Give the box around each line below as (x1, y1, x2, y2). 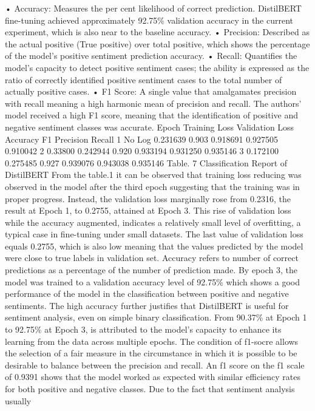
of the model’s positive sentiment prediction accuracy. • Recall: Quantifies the (5, 49, 297, 62)
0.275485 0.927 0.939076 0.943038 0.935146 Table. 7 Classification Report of (5, 156, 288, 169)
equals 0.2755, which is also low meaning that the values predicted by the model (5, 239, 303, 252)
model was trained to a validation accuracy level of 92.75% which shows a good (5, 275, 300, 288)
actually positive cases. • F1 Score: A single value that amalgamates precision (5, 85, 297, 98)
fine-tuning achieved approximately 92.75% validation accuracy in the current (5, 13, 294, 26)
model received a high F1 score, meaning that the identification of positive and (5, 109, 299, 121)
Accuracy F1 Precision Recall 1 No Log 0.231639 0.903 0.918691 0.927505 (5, 132, 279, 145)
